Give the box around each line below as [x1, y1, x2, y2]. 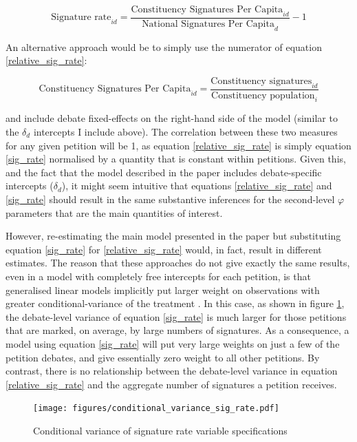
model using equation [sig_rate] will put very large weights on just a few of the [6, 336, 340, 350]
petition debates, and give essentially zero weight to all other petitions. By [6, 350, 320, 364]
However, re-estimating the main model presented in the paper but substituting [6, 229, 341, 243]
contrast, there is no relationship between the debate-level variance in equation [6, 364, 338, 378]
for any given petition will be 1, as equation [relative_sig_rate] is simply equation [6, 138, 351, 152]
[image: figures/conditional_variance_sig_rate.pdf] [33, 403, 279, 414]
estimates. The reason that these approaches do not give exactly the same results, [6, 255, 350, 270]
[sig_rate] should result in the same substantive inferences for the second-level [6, 192, 335, 206]
